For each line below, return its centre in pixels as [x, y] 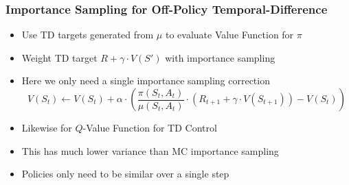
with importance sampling [220, 57]
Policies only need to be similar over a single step [125, 174]
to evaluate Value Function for [229, 35]
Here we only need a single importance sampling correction [146, 81]
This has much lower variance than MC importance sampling [150, 150]
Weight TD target [59, 57]
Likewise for [47, 127]
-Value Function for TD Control [150, 127]
